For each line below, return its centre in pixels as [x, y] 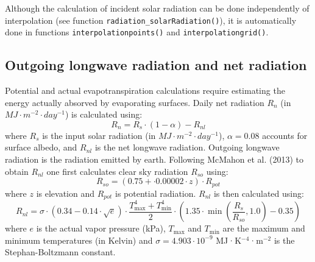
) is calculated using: [104, 114]
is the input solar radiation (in [99, 135]
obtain [17, 171]
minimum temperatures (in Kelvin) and [79, 240]
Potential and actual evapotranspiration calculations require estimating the [145, 90]
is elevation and [65, 193]
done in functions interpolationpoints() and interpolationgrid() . [137, 32]
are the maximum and [264, 228]
